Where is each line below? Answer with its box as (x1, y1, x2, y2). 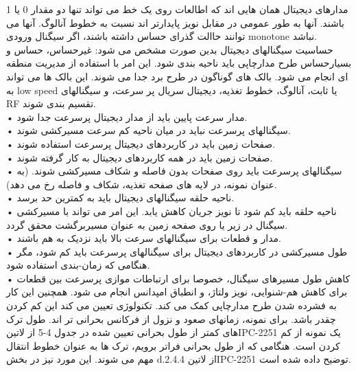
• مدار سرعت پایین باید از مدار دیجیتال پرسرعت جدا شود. (6, 109, 248, 124)
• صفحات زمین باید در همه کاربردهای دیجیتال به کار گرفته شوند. (6, 150, 273, 164)
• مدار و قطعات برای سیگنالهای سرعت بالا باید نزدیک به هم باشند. (6, 231, 281, 245)
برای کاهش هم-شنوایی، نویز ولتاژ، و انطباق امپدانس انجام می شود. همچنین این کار (6, 284, 348, 299)
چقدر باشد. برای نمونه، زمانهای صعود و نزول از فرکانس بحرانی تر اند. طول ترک (6, 311, 336, 326)
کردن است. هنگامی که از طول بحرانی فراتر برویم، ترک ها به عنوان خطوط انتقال (6, 338, 340, 352)
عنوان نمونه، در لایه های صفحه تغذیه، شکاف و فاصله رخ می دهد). (6, 177, 277, 191)
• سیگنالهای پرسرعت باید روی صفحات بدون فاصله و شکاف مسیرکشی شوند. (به (6, 164, 342, 178)
